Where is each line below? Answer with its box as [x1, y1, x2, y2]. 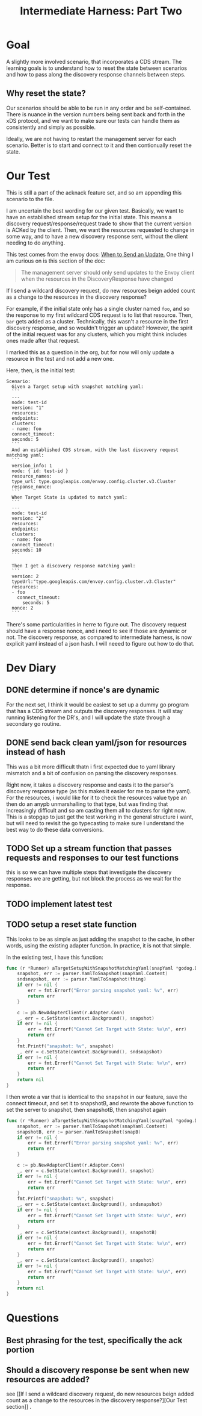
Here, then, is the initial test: [6, 366, 76, 374]
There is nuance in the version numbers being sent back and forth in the [6, 110, 185, 118]
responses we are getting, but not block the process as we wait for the [6, 875, 182, 882]
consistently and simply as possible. [6, 123, 96, 131]
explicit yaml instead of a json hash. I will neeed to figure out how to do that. [6, 640, 195, 647]
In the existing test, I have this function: [6, 953, 103, 961]
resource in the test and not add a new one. [6, 355, 114, 362]
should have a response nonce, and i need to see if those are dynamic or [6, 627, 187, 634]
